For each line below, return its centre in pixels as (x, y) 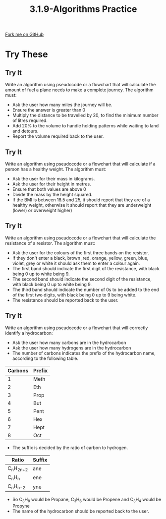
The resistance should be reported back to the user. (65, 300)
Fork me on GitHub (24, 34)
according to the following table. (45, 358)
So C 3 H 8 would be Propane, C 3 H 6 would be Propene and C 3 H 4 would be (87, 500)
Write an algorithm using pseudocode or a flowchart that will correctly (77, 328)
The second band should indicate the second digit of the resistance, (82, 279)
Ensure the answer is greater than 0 (49, 110)
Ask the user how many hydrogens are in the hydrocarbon (72, 347)
